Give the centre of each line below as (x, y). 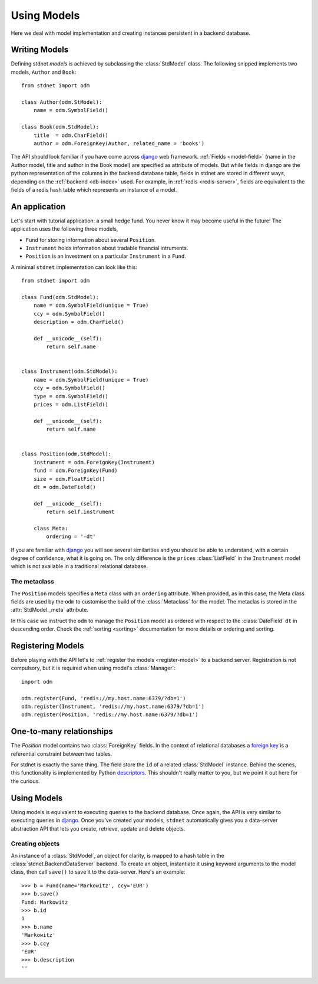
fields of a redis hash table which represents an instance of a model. (94, 189)
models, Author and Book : (44, 72)
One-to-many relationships (62, 732)
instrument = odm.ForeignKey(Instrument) (94, 462)
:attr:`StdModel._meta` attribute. (49, 610)
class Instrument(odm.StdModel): (69, 371)
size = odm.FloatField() (69, 479)
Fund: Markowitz (45, 902)
